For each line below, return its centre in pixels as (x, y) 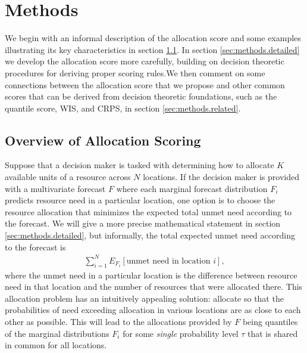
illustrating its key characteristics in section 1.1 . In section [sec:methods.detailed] (152, 49)
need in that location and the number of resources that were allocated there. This (154, 287)
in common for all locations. (56, 345)
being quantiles (270, 321)
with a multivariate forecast (55, 188)
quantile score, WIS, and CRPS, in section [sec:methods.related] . (123, 108)
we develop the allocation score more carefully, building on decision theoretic (145, 61)
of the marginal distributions (57, 333)
